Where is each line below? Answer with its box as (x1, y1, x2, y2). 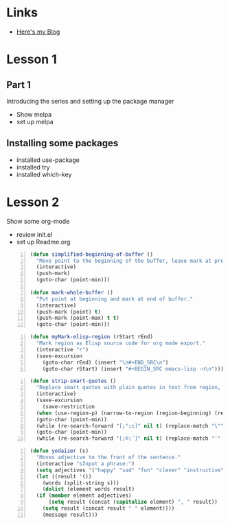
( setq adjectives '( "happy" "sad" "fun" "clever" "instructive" (36, 467, 225, 474)
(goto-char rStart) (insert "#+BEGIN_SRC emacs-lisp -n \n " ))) (42, 365, 225, 372)
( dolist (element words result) (42, 486, 135, 493)
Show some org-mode (6, 217, 70, 225)
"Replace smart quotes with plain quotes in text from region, (36, 384, 221, 391)
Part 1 (6, 79, 32, 91)
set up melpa (16, 117, 54, 126)
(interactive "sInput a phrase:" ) (36, 460, 135, 467)
